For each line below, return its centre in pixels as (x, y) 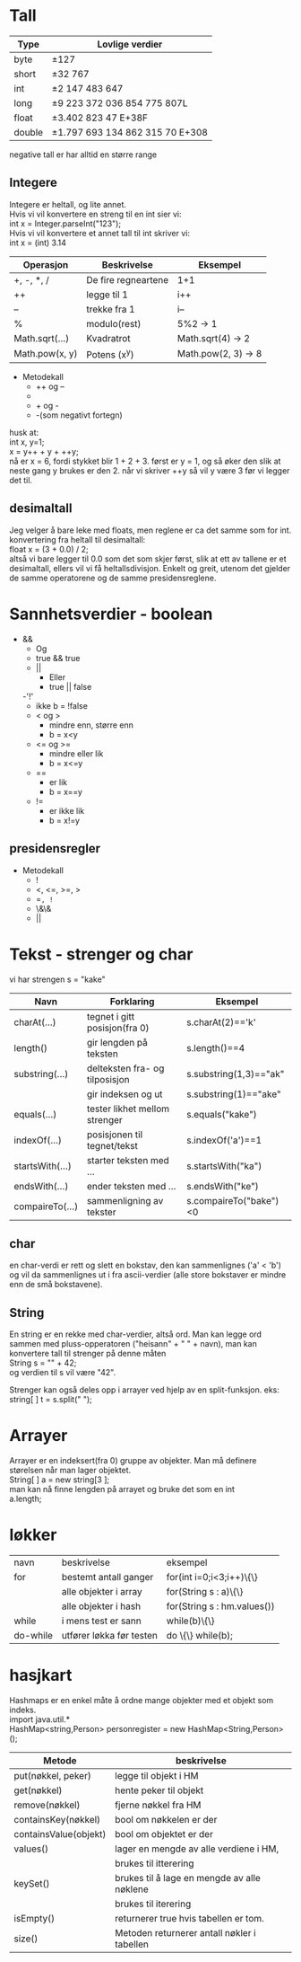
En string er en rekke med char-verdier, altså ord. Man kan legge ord (136, 1334)
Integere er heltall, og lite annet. (68, 204)
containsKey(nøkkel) (57, 1820)
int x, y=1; (27, 442)
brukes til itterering (155, 1863)
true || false (70, 686)
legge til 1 (107, 295)
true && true (58, 658)
